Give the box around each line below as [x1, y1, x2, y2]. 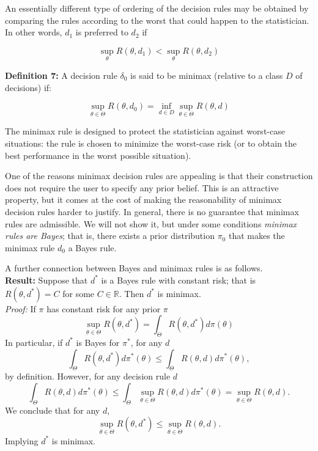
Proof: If [5, 302, 36, 315]
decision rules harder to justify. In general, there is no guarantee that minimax [5, 205, 299, 218]
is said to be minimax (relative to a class [130, 69, 283, 81]
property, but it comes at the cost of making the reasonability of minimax [5, 193, 282, 206]
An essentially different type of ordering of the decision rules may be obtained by [5, 2, 309, 14]
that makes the [228, 229, 285, 242]
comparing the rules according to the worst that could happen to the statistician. [5, 13, 309, 26]
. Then [119, 287, 144, 299]
